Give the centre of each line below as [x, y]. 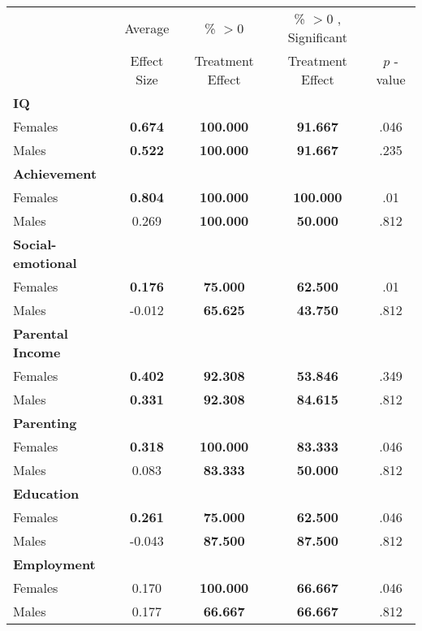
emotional [45, 263]
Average [147, 28]
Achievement [55, 173]
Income [37, 352]
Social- [35, 244]
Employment [54, 564]
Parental [41, 333]
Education [46, 493]
